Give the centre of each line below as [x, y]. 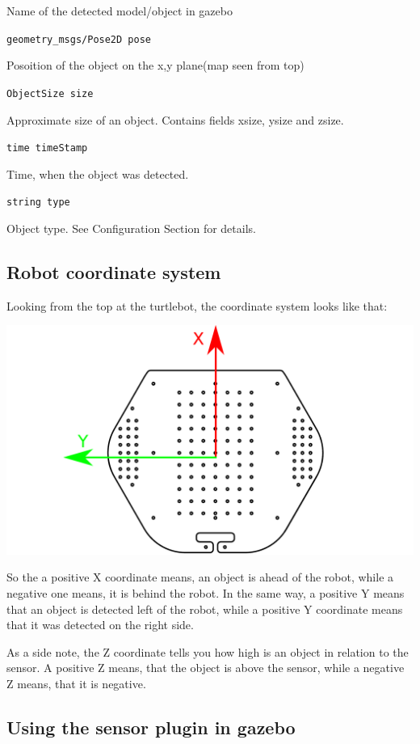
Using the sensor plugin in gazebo [151, 727]
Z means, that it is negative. [76, 684]
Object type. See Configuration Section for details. [131, 228]
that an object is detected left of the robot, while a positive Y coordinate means [205, 609]
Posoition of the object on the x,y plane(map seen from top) [155, 65]
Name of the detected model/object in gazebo [120, 11]
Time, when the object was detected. [98, 173]
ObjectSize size [50, 93]
